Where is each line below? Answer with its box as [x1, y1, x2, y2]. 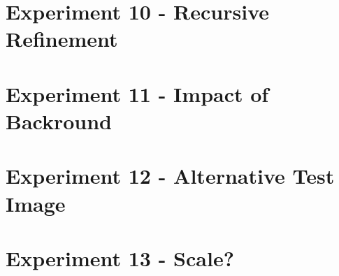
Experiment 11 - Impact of [6, 79, 269, 108]
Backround [6, 106, 113, 135]
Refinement [6, 24, 118, 53]
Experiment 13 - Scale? [6, 243, 234, 272]
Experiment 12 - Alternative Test [6, 161, 335, 190]
